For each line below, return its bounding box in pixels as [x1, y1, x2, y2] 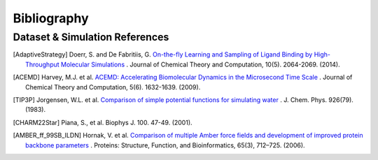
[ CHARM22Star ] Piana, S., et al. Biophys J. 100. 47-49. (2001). [13, 118, 192, 126]
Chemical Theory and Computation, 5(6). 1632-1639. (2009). [25, 82, 201, 91]
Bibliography [13, 10, 89, 26]
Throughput [25, 60, 59, 68]
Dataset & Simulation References [13, 31, 169, 43]
